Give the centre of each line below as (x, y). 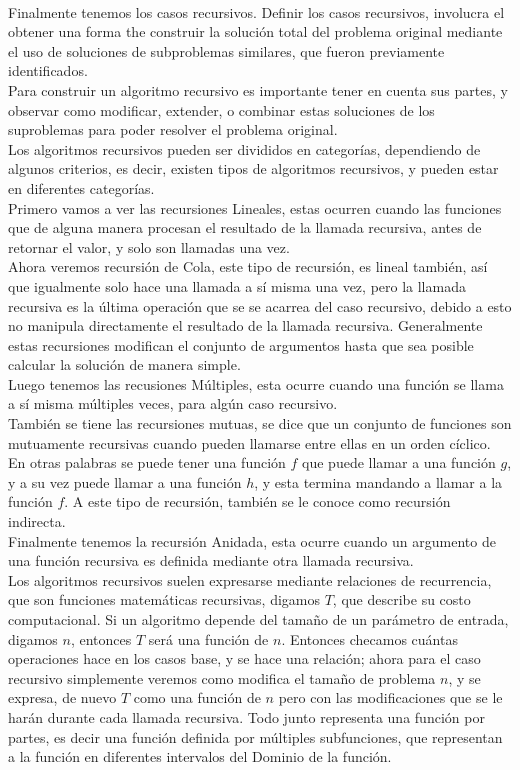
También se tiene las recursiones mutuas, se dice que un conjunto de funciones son (260, 423)
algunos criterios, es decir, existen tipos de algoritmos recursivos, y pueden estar (253, 168)
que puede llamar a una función (399, 462)
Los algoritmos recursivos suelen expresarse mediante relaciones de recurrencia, (250, 579)
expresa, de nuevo (62, 697)
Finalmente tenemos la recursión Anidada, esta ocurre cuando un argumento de (252, 540)
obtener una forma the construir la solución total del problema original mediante (255, 31)
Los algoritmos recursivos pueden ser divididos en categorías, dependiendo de (244, 148)
